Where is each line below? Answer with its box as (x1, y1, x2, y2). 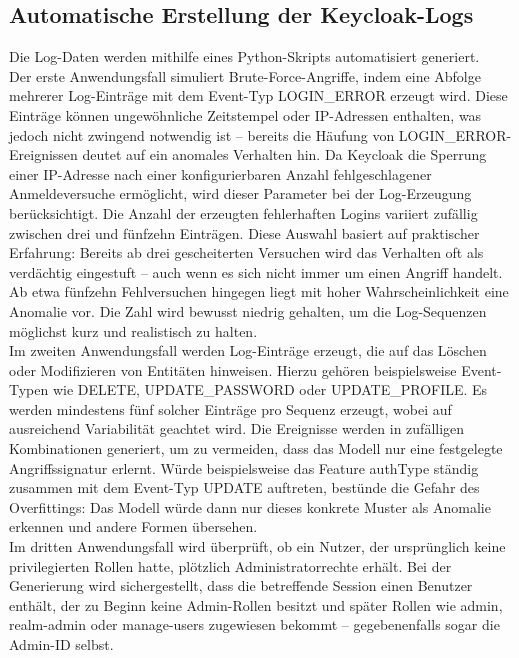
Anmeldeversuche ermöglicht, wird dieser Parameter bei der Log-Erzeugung (9, 183, 472, 204)
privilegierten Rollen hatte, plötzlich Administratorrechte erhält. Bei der (9, 555, 452, 576)
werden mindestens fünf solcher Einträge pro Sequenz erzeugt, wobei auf (9, 398, 452, 419)
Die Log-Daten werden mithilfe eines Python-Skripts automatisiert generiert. (9, 46, 480, 67)
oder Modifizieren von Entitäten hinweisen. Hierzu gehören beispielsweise (9, 359, 457, 380)
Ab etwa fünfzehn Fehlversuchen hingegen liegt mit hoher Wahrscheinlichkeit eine (9, 281, 509, 302)
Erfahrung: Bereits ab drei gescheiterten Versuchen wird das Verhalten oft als (9, 242, 484, 263)
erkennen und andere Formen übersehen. (9, 516, 258, 537)
